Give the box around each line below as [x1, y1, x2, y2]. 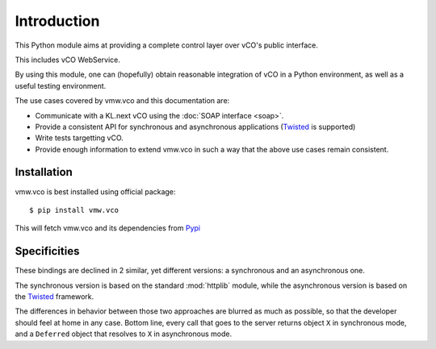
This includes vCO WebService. [15, 55, 121, 64]
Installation [15, 165, 73, 179]
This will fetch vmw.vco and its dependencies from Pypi [15, 223, 201, 233]
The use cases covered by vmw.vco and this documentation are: [15, 96, 230, 106]
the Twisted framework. [15, 292, 94, 301]
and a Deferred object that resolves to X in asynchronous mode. [15, 329, 233, 339]
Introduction [15, 12, 100, 30]
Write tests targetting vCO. [35, 133, 124, 143]
